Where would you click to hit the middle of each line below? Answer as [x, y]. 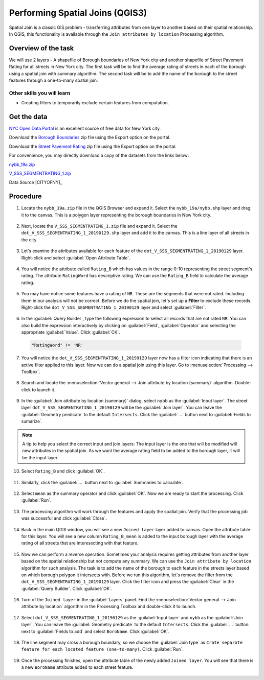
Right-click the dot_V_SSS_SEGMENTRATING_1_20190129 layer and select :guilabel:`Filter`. [114, 307]
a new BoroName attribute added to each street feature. [77, 667]
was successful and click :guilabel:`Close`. [64, 518]
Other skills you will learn [40, 93]
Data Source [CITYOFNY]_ [36, 182]
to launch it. [44, 390]
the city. [29, 239]
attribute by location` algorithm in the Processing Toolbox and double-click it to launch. [109, 607]
